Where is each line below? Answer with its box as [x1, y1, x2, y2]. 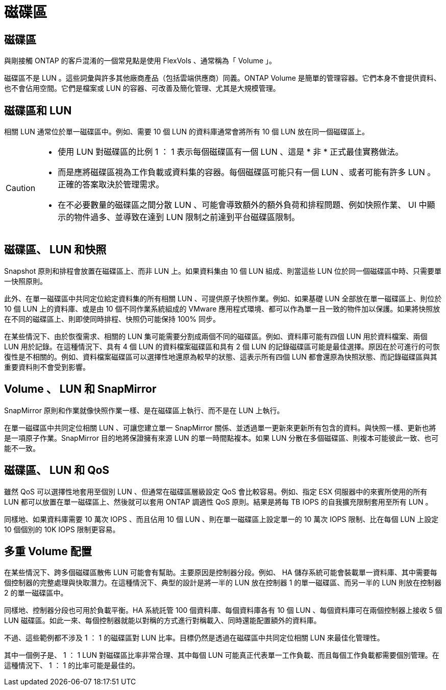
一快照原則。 [4, 276, 47, 285]
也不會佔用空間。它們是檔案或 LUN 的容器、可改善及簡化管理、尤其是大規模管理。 [4, 84, 280, 93]
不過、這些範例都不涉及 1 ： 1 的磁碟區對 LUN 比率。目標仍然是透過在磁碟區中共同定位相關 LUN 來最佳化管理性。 [4, 633, 384, 643]
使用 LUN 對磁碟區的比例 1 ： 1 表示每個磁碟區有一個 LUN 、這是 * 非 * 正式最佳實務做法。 [58, 147, 404, 157]
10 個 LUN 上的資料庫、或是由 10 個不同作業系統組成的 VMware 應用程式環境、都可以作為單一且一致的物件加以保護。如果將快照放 [4, 304, 440, 313]
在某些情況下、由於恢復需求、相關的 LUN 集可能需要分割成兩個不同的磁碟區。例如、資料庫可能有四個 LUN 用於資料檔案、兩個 [4, 331, 428, 341]
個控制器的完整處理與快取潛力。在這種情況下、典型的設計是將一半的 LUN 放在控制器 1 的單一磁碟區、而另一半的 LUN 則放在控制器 [4, 578, 442, 587]
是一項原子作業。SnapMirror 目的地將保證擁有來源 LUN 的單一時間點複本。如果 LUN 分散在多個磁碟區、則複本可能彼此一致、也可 [4, 433, 439, 442]
